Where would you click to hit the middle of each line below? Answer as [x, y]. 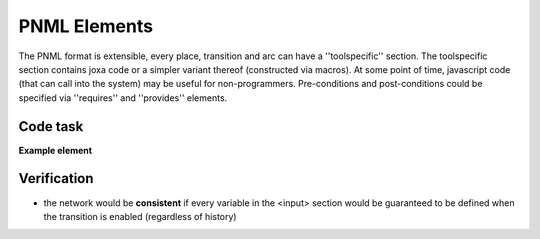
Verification [56, 178]
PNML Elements [86, 26]
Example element [55, 150]
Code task [51, 126]
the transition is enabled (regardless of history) [140, 216]
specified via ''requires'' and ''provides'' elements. [123, 97]
